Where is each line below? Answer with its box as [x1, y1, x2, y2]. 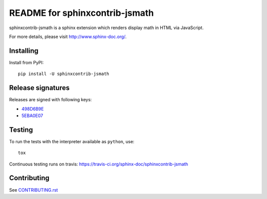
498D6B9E [21, 106, 44, 112]
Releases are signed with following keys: [9, 97, 92, 103]
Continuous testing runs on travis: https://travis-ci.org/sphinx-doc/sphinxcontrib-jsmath [9, 161, 188, 167]
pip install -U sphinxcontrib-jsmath [18, 71, 110, 77]
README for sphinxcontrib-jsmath [9, 7, 154, 18]
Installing [9, 46, 39, 55]
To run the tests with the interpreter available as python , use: [9, 138, 134, 144]
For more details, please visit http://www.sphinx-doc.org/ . [9, 34, 127, 40]
